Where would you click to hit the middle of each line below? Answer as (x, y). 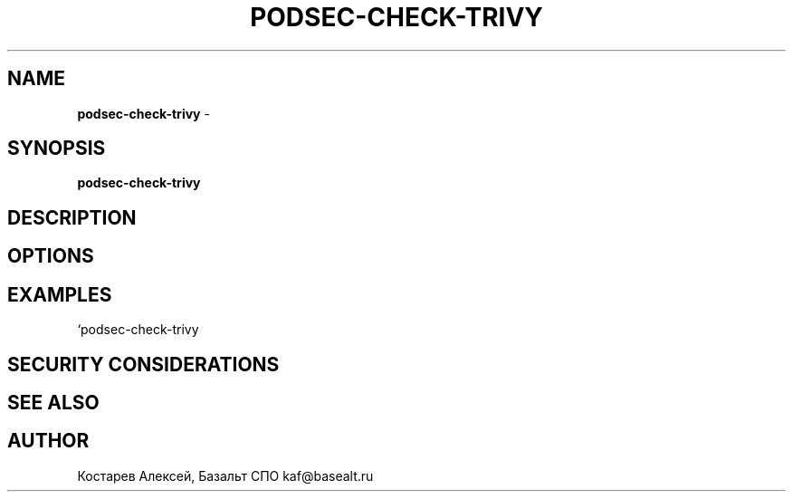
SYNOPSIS (57, 149)
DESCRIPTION (72, 217)
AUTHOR (48, 441)
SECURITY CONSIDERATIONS (143, 364)
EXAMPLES (60, 294)
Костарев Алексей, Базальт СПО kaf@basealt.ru (225, 475)
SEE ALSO (53, 402)
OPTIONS (51, 256)
